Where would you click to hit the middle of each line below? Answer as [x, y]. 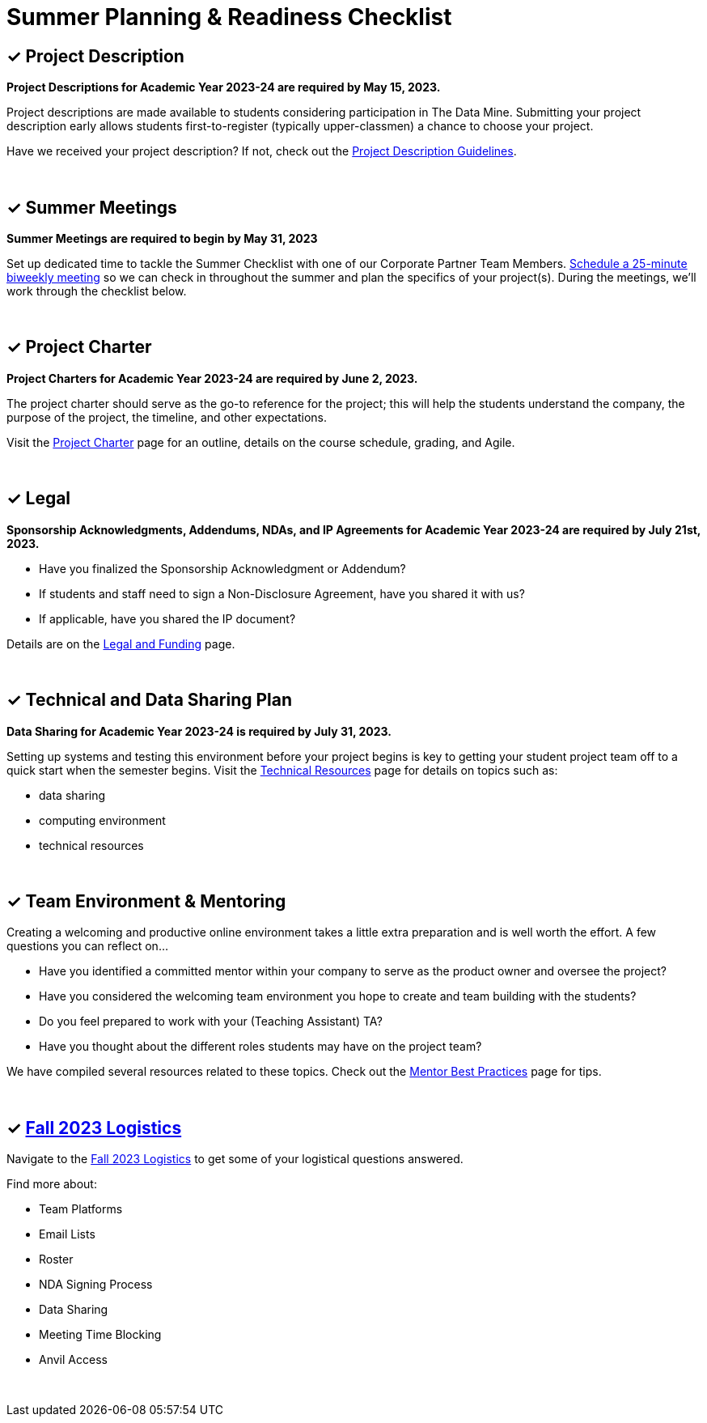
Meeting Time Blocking [100, 1335]
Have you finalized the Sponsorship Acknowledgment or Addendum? [222, 568]
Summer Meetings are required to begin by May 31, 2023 [162, 239]
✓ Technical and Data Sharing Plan [150, 700]
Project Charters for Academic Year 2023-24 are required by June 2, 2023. [212, 378]
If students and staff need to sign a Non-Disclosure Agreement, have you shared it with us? [282, 593]
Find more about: [52, 1184]
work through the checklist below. [97, 291]
